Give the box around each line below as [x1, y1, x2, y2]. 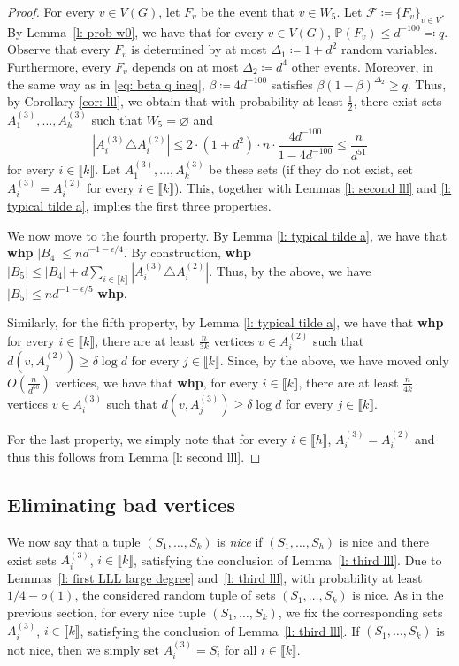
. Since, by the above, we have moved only [219, 350, 449, 369]
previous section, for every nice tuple [7, 603, 206, 621]
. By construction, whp [123, 243, 252, 262]
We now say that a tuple [7, 532, 141, 550]
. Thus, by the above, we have [209, 261, 371, 279]
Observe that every [7, 40, 111, 58]
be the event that [201, 3, 295, 20]
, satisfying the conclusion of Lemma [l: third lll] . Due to [134, 550, 442, 569]
